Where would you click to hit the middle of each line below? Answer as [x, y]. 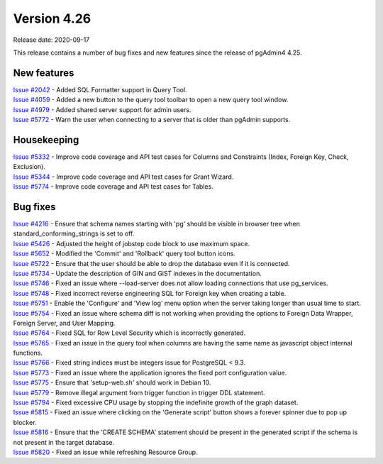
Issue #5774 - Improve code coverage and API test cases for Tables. [113, 187]
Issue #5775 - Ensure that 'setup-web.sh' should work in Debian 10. [112, 382]
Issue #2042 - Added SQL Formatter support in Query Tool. [100, 89]
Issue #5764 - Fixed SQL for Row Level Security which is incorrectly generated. [129, 333]
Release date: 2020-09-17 [51, 40]
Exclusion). [29, 167]
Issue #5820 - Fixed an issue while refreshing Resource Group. [105, 452]
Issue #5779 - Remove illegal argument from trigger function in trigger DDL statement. [139, 392]
